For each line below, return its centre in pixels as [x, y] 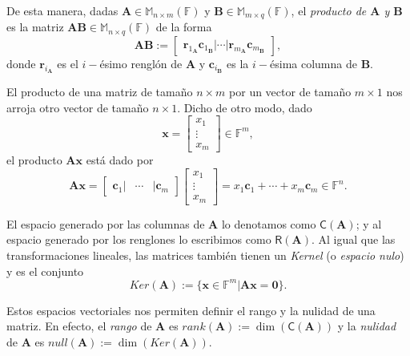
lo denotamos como [269, 223]
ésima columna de [314, 63]
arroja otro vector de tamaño [78, 107]
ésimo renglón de [141, 63]
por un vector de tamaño [290, 92]
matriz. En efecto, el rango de [79, 326]
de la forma [184, 27]
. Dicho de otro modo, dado [245, 107]
